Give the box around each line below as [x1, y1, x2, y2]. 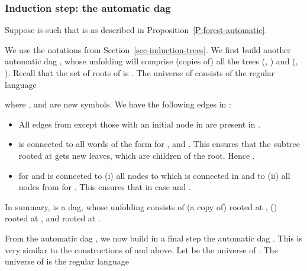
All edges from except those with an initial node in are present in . [18, 117, 261, 130]
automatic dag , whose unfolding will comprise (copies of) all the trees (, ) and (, [5, 55, 298, 67]
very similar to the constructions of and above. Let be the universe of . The [5, 243, 278, 256]
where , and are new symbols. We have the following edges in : [5, 98, 231, 110]
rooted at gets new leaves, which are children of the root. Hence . [18, 149, 255, 161]
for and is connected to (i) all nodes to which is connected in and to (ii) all [18, 169, 290, 181]
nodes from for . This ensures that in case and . [18, 181, 191, 193]
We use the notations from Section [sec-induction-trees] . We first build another [5, 43, 291, 55]
